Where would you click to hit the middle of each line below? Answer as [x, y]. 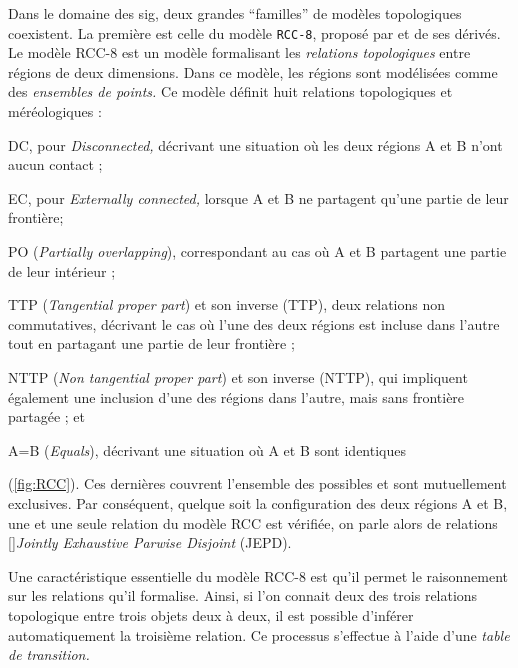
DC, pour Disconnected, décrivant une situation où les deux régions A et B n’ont [255, 144]
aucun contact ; [55, 164]
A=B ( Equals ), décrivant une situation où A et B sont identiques [207, 449]
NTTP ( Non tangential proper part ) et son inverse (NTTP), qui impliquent [238, 376]
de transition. [49, 654]
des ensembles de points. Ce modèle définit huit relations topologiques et [230, 91]
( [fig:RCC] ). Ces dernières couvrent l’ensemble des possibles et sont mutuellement [257, 483]
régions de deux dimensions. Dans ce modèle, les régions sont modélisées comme [253, 71]
